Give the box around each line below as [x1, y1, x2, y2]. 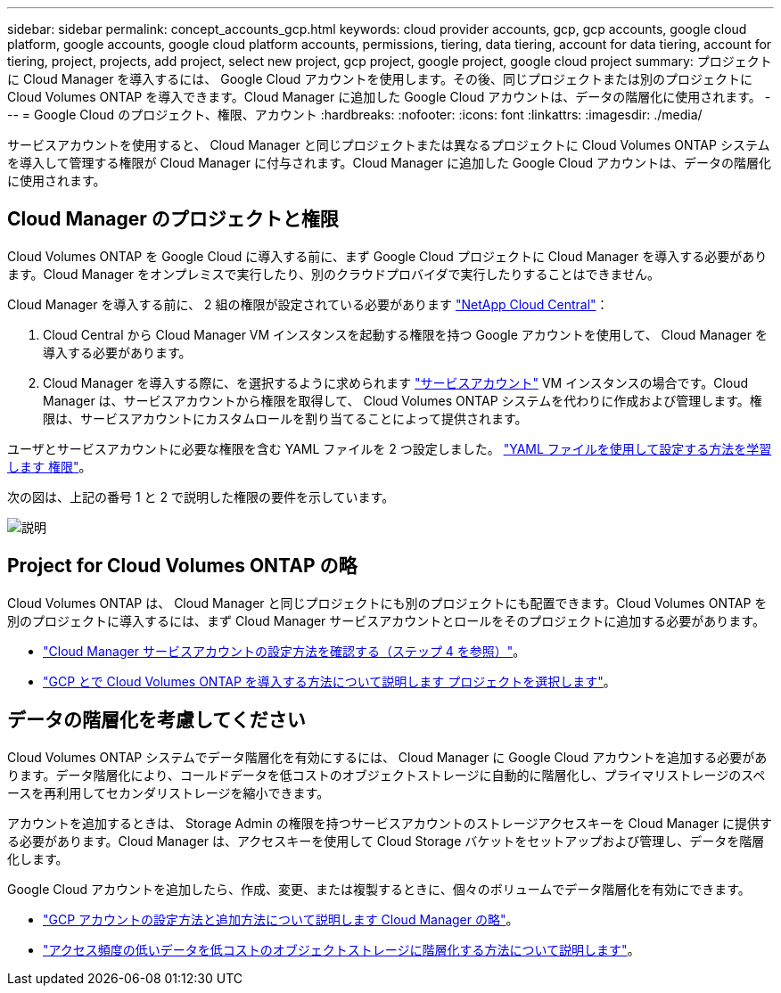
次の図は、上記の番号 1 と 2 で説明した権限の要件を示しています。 [7, 488, 395, 505]
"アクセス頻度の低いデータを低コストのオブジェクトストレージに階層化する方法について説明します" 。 [43, 941, 640, 957]
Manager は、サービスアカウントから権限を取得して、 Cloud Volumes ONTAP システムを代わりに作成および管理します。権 [43, 392, 762, 408]
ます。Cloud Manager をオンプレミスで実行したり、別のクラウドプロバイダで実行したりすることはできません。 [7, 266, 661, 282]
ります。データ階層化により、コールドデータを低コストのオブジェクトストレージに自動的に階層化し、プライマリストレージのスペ [7, 767, 766, 783]
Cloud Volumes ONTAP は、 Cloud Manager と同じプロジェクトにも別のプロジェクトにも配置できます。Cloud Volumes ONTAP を [7, 595, 768, 611]
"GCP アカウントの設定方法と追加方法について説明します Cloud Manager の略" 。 [43, 911, 519, 927]
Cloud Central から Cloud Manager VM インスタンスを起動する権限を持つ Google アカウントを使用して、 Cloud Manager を [43, 326, 768, 342]
